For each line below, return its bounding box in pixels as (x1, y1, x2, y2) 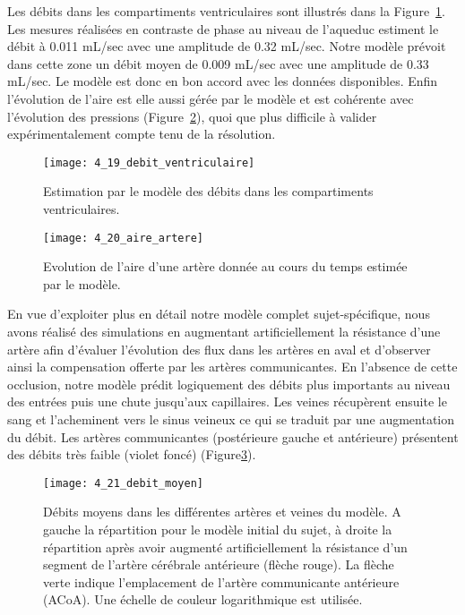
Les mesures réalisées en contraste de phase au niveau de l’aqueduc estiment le (7, 19, 439, 38)
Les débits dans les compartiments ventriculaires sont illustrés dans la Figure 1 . (7, 2, 446, 20)
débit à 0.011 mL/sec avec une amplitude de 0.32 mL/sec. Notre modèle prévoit (7, 37, 446, 56)
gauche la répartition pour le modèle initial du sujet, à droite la (43, 520, 392, 539)
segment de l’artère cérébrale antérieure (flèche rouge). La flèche (43, 555, 394, 574)
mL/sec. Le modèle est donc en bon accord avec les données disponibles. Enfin (7, 72, 438, 90)
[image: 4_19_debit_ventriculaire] (43, 156, 255, 169)
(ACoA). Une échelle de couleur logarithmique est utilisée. (43, 590, 363, 609)
